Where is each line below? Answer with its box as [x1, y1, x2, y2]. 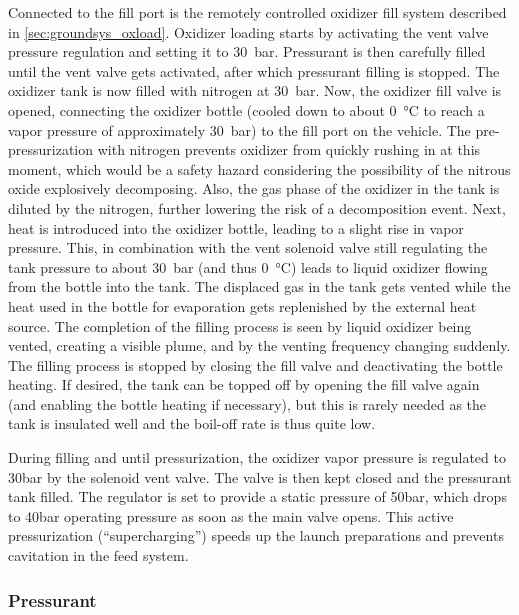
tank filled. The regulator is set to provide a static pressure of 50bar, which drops [8, 486, 507, 507]
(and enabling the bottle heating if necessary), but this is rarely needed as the [8, 393, 487, 414]
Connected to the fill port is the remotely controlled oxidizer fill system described [8, 2, 507, 22]
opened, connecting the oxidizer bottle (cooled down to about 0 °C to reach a [8, 99, 485, 120]
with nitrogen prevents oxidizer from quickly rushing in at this [97, 139, 481, 160]
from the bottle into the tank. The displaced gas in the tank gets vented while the [8, 276, 511, 297]
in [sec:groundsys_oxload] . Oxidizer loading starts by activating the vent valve [8, 21, 489, 42]
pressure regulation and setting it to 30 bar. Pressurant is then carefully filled [8, 41, 486, 62]
